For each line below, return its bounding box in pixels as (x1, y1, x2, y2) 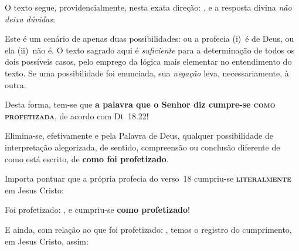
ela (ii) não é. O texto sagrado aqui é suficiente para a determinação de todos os (5, 43, 295, 56)
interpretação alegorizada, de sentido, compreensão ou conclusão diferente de (5, 140, 280, 153)
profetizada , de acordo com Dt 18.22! (5, 109, 149, 122)
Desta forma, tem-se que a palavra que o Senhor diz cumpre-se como (5, 98, 276, 111)
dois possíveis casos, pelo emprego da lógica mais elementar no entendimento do (5, 55, 292, 68)
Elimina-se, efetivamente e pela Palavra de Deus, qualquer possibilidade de (5, 129, 273, 142)
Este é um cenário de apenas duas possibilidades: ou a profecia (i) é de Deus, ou (5, 32, 294, 45)
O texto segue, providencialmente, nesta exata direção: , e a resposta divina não (5, 1, 292, 13)
